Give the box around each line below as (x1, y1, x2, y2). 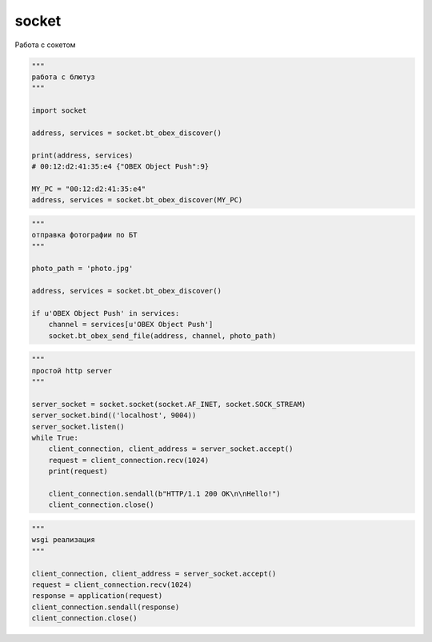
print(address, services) (31, 150, 134, 160)
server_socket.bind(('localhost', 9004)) (31, 411, 197, 420)
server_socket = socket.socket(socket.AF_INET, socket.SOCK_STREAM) (31, 400, 306, 409)
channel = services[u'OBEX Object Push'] (48, 320, 214, 329)
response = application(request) (31, 592, 163, 600)
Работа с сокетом (14, 40, 76, 50)
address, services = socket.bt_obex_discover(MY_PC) (31, 196, 243, 205)
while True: (31, 433, 79, 443)
